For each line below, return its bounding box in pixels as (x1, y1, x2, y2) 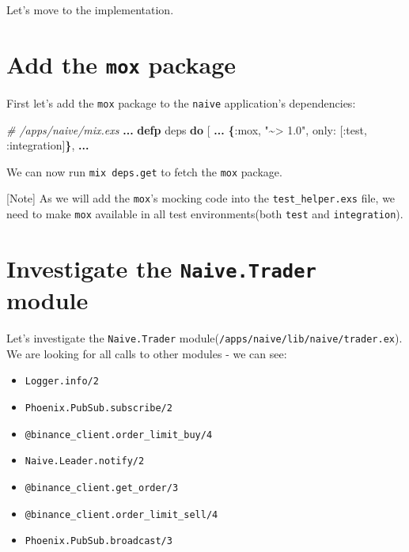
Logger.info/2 (25, 376, 99, 388)
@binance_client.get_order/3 (25, 482, 179, 493)
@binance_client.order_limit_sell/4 (25, 509, 218, 520)
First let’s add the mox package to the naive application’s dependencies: (6, 94, 356, 111)
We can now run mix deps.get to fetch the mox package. (6, 163, 282, 180)
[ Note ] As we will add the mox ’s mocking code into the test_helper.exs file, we (6, 190, 396, 206)
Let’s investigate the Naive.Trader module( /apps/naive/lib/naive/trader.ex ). (6, 330, 403, 346)
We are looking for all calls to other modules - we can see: (6, 345, 287, 361)
